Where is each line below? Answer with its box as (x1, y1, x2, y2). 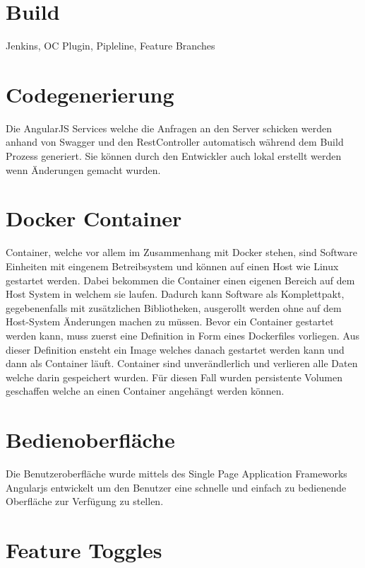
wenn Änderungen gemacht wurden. (6, 162, 161, 177)
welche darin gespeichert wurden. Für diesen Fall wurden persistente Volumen (6, 369, 343, 384)
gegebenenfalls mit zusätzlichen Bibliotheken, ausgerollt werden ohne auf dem (6, 300, 342, 315)
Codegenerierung (6, 79, 174, 108)
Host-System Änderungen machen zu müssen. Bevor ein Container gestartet (6, 314, 334, 329)
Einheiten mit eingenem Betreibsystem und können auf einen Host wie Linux (6, 258, 339, 273)
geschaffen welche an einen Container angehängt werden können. (6, 383, 285, 398)
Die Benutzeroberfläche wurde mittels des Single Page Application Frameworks (6, 466, 347, 480)
